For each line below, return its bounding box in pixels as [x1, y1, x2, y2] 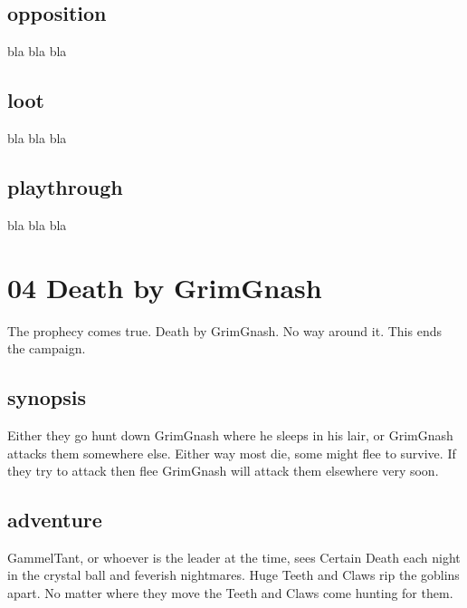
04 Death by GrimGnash [7, 268, 322, 305]
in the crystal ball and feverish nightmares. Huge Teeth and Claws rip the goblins [7, 565, 460, 584]
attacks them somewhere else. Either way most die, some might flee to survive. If [7, 443, 456, 462]
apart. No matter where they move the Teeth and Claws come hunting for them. [7, 584, 453, 603]
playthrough [7, 172, 123, 200]
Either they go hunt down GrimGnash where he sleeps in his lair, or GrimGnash [7, 425, 453, 444]
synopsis [7, 383, 86, 411]
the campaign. [7, 339, 86, 358]
